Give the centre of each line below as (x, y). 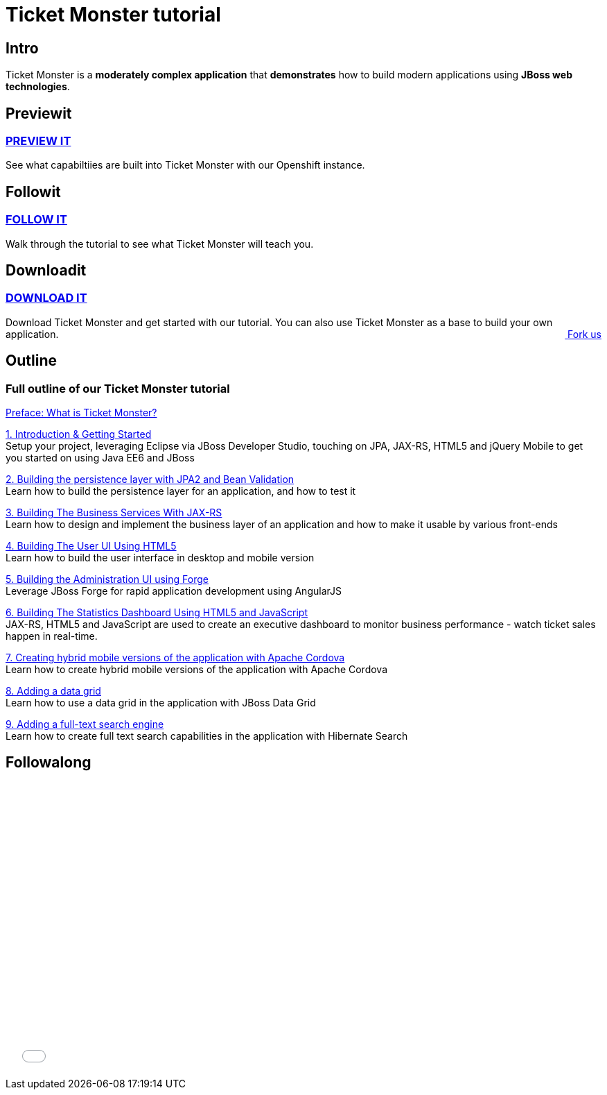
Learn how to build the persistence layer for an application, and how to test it (181, 491)
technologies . (38, 87)
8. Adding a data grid (53, 691)
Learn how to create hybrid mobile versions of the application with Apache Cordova (196, 670)
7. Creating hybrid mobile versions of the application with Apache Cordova (175, 658)
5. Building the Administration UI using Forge (107, 579)
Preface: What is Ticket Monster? (81, 413)
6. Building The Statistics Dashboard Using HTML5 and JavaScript (157, 613)
